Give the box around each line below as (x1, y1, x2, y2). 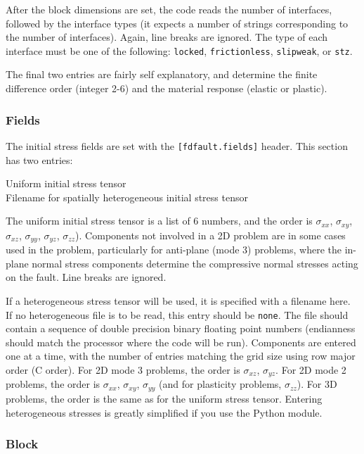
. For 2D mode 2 (275, 362, 346, 377)
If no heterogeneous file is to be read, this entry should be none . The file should (6, 307, 349, 322)
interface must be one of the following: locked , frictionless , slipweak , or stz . (6, 43, 353, 58)
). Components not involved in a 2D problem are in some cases (75, 227, 346, 242)
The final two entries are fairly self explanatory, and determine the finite (6, 67, 318, 82)
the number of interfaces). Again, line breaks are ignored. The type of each (6, 30, 328, 44)
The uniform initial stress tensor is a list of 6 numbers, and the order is (6, 213, 313, 228)
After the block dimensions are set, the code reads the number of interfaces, (6, 2, 332, 16)
